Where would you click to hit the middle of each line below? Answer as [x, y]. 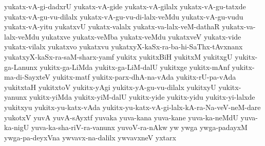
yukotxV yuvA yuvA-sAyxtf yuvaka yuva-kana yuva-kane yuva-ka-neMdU [121, 117]
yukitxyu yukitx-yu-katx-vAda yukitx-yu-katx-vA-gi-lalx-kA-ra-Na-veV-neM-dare [132, 107]
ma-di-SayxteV [27, 77]
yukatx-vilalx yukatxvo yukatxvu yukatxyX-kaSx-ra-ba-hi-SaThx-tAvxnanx [124, 47]
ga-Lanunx [21, 67]
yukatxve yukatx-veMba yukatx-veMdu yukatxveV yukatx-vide [141, 36]
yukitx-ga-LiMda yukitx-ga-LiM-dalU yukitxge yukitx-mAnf [135, 67]
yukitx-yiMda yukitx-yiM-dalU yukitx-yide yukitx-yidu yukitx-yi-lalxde [142, 97]
